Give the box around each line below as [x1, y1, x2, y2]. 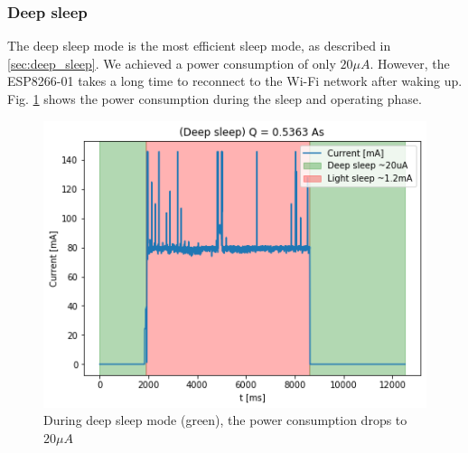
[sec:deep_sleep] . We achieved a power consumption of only [7, 53, 336, 72]
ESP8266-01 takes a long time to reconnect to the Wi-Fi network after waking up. [7, 71, 463, 90]
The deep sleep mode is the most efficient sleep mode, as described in [7, 36, 391, 55]
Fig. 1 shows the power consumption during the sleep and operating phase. [7, 90, 422, 108]
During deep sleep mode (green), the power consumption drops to [43, 411, 407, 429]
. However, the [370, 53, 450, 72]
